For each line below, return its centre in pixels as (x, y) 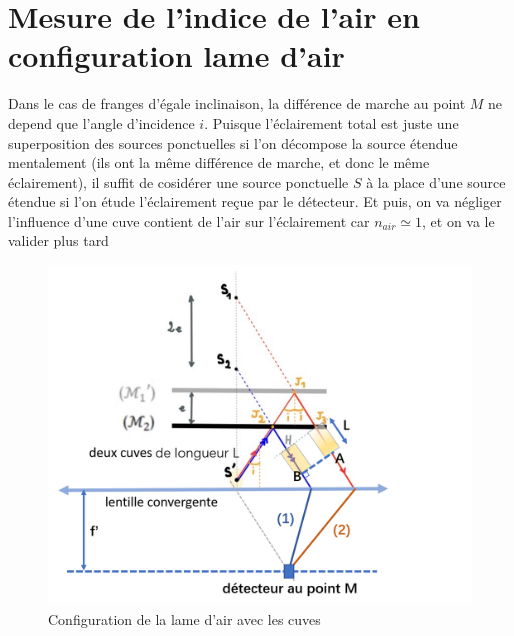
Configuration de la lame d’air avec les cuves (184, 619)
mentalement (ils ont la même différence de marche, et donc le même (219, 162)
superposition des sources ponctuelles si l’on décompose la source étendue (233, 142)
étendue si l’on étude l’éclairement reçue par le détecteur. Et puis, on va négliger (255, 201)
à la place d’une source (436, 181)
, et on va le (458, 220)
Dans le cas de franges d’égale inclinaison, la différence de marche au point (237, 103)
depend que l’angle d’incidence (101, 122)
